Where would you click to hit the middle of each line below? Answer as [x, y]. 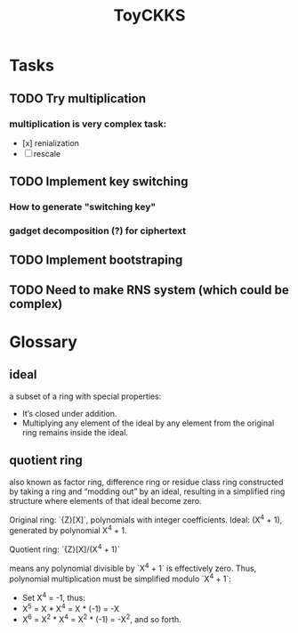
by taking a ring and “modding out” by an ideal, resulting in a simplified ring [147, 491]
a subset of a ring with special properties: [85, 396]
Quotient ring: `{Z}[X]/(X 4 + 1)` [64, 548]
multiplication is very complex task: [88, 124]
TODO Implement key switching [99, 182]
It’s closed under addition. [69, 413]
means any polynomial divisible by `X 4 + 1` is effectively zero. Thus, [133, 567]
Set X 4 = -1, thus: [54, 596]
